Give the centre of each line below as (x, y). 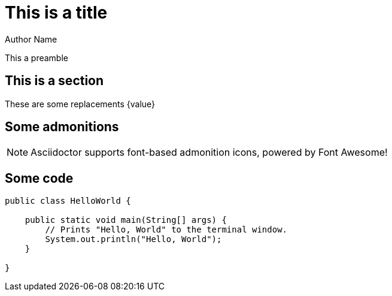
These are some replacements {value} (80, 104)
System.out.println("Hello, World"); (133, 239)
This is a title (56, 13)
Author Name (31, 39)
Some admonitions (62, 127)
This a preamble (37, 58)
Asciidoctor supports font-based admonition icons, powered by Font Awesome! (209, 152)
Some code (39, 178)
